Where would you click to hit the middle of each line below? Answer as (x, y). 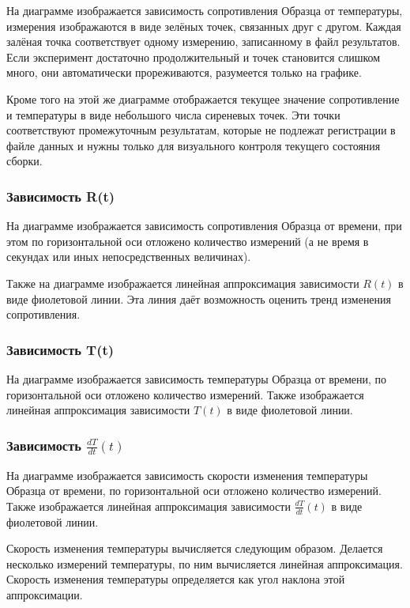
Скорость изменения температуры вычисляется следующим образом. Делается (195, 548)
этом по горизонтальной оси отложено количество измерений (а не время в (188, 241)
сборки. (24, 161)
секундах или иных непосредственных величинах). (129, 257)
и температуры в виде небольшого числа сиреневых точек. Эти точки (173, 114)
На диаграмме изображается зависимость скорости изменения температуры (187, 475)
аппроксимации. (45, 595)
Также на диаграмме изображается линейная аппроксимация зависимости (183, 283)
